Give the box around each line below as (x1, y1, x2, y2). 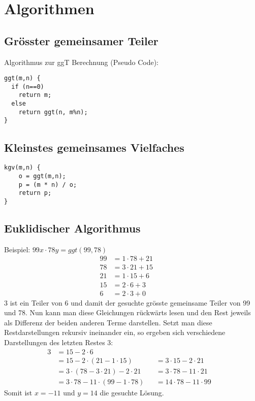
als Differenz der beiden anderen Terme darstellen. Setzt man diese (4, 317, 212, 327)
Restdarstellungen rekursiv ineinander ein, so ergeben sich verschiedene (4, 327, 226, 338)
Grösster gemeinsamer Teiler (4, 32, 158, 48)
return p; (18, 189, 52, 197)
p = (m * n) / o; (18, 181, 77, 188)
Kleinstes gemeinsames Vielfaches (4, 139, 184, 155)
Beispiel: (4, 244, 30, 254)
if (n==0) (11, 83, 44, 90)
